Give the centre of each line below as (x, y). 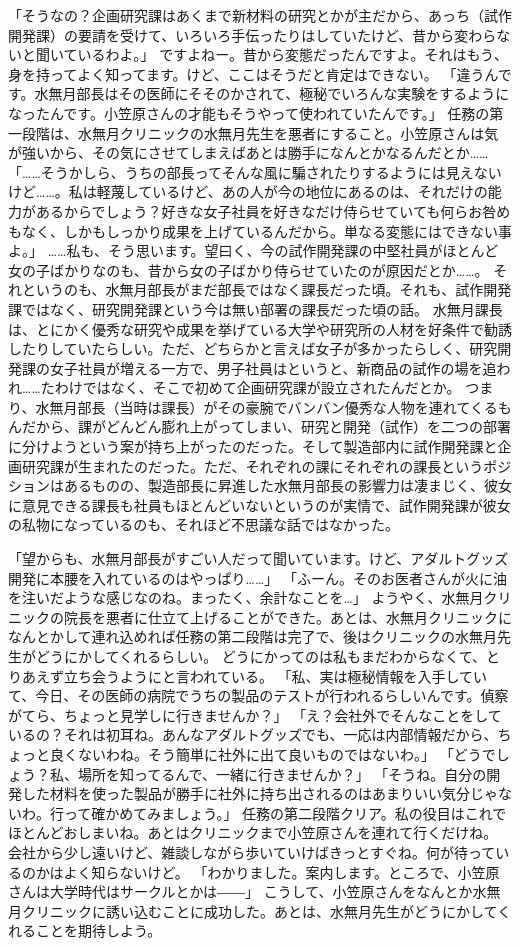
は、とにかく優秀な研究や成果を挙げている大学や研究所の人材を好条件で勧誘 (260, 328)
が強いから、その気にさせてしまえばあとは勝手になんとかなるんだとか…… (248, 152)
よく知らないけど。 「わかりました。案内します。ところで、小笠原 (281, 871)
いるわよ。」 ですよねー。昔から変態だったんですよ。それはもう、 (292, 54)
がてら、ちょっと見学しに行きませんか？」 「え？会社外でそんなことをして (255, 714)
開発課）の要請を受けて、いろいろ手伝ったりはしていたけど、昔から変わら (252, 34)
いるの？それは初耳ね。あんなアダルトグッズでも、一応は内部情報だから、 (253, 734)
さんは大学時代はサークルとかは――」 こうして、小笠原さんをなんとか (240, 891)
